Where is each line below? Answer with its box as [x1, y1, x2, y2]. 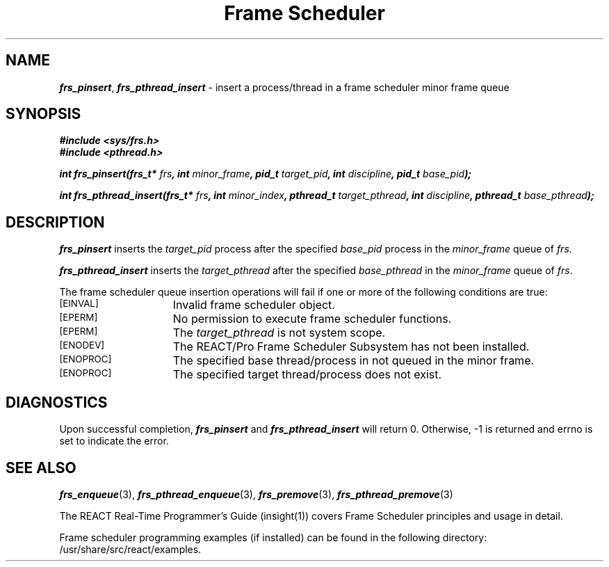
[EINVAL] [59, 298, 99, 310]
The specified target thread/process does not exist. [172, 367, 442, 382]
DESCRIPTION [6, 213, 105, 231]
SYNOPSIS [6, 105, 81, 123]
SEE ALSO [6, 458, 76, 477]
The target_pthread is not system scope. [172, 326, 386, 340]
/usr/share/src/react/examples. [59, 543, 202, 555]
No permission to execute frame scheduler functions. [172, 312, 452, 326]
